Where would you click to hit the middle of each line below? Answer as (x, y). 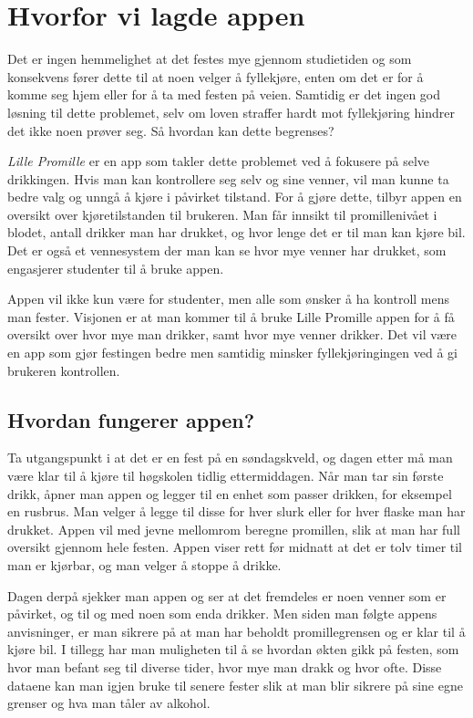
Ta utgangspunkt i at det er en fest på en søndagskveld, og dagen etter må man (230, 458)
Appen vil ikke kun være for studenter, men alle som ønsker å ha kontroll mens (229, 299)
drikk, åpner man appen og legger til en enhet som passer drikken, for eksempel (230, 493)
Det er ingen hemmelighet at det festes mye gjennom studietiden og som (210, 59)
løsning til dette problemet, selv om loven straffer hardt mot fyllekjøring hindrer (231, 112)
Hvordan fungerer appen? (131, 419)
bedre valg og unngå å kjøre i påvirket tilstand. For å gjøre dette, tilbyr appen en (235, 197)
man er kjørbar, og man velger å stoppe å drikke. (144, 564)
